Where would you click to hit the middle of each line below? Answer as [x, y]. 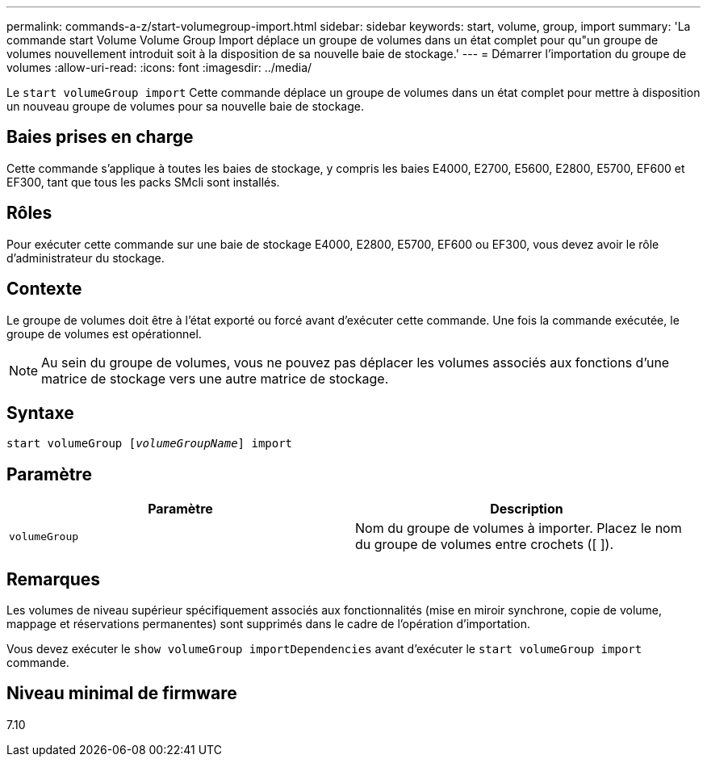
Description [527, 509]
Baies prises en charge [100, 137]
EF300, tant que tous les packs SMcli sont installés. [143, 182]
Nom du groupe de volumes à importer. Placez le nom [519, 528]
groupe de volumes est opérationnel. [104, 333]
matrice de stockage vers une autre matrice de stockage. [215, 378]
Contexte [44, 289]
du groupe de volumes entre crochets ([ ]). [485, 545]
